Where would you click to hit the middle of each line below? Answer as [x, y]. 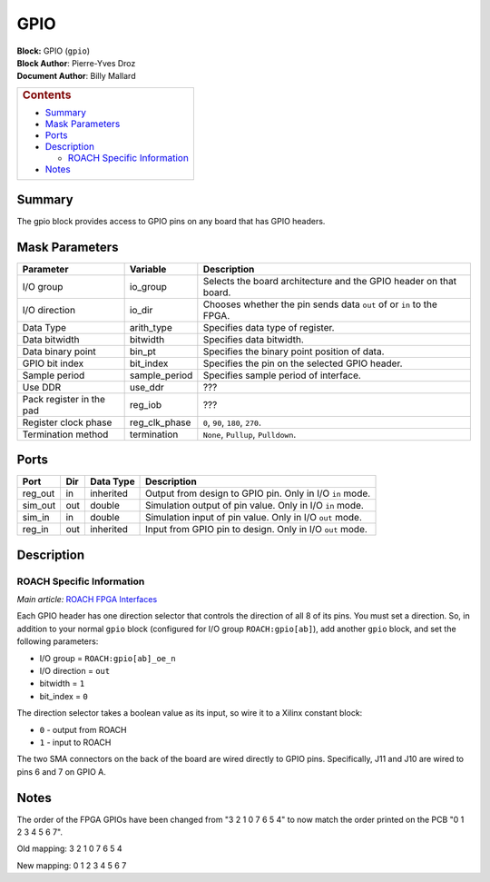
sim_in [36, 518]
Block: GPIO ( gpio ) [54, 51]
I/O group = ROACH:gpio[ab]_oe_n [108, 658]
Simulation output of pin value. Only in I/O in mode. [255, 506]
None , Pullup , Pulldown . [250, 434]
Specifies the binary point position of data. [294, 352]
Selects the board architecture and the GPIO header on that [330, 281]
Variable [148, 269]
